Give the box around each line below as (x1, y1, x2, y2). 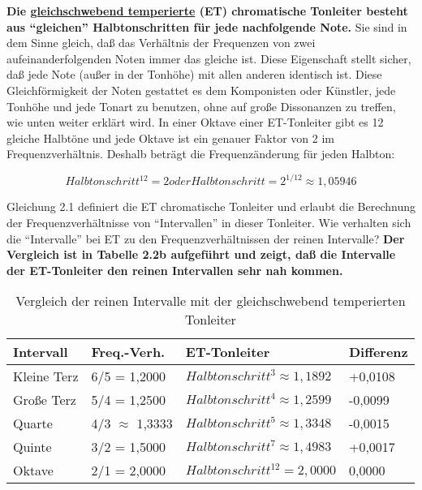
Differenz (348, 342, 408, 362)
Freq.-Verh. (91, 342, 166, 362)
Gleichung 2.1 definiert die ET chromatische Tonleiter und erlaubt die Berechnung (6, 198, 416, 215)
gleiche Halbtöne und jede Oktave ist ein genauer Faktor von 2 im (6, 129, 335, 146)
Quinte (13, 437, 52, 457)
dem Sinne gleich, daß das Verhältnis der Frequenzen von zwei (6, 34, 316, 51)
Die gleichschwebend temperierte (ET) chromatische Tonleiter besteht (6, 2, 408, 19)
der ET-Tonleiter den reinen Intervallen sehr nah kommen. (6, 261, 343, 278)
